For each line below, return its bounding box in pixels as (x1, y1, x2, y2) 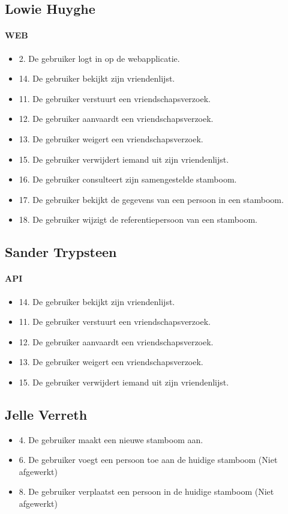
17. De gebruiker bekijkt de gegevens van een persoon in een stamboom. (19, 193, 284, 205)
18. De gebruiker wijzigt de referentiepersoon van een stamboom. (19, 213, 257, 226)
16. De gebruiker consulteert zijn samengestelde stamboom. (19, 173, 237, 186)
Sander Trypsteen (5, 243, 117, 261)
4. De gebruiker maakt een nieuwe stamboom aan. (19, 433, 203, 446)
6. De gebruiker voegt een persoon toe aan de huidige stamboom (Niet (19, 453, 278, 466)
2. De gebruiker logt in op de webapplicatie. (19, 52, 180, 64)
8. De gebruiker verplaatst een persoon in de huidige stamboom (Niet (19, 485, 274, 498)
